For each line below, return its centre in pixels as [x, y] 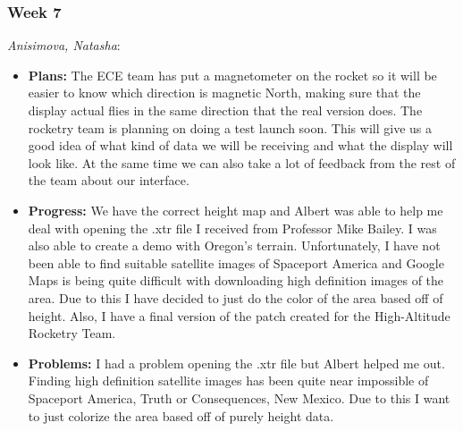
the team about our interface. [109, 180]
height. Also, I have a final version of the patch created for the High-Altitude [239, 315]
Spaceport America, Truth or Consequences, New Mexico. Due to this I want [239, 397]
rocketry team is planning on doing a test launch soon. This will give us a [230, 127]
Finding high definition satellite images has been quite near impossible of [228, 380]
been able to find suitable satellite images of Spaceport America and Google [236, 262]
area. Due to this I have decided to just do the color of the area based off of [236, 297]
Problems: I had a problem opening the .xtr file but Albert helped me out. [236, 363]
